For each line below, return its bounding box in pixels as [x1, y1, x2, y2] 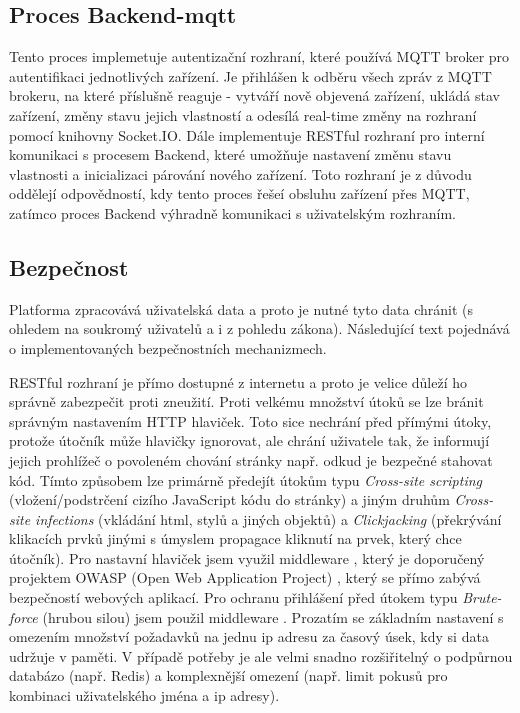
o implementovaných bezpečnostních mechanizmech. [9, 337, 327, 358]
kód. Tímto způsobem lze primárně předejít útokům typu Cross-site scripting [9, 469, 483, 490]
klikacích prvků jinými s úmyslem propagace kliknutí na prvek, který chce [9, 528, 462, 549]
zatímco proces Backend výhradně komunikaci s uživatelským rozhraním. [9, 202, 457, 223]
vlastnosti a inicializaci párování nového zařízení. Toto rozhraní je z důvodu [9, 163, 472, 184]
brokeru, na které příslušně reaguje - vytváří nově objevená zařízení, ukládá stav [9, 85, 500, 106]
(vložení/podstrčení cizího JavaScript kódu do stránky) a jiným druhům [9, 489, 450, 510]
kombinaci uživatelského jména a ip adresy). [9, 685, 280, 706]
